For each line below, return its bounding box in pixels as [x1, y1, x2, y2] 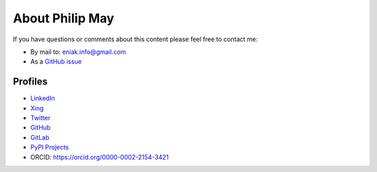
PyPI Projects [30, 143, 69, 152]
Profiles [13, 76, 48, 87]
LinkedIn [30, 94, 55, 103]
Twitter [30, 114, 51, 122]
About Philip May [13, 10, 114, 26]
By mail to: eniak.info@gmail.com [30, 48, 126, 56]
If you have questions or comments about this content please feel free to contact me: [13, 35, 258, 43]
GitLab [30, 133, 50, 141]
